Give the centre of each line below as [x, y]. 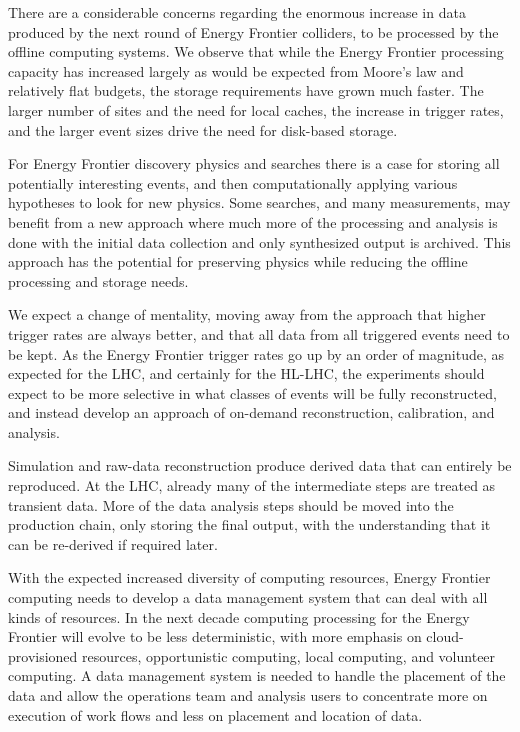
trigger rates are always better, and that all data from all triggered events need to [259, 333]
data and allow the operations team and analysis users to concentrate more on [248, 695]
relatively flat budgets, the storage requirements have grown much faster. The [246, 90]
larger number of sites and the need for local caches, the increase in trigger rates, [256, 109]
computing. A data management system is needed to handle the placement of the [257, 675]
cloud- [445, 636]
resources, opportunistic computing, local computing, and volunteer [289, 655]
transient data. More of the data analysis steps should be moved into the [231, 504]
